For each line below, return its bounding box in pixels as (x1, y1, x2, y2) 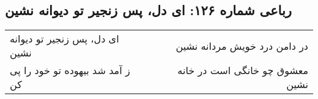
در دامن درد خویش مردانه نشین (176, 38, 308, 53)
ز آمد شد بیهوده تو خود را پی (10, 63, 130, 78)
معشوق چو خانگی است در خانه (177, 63, 308, 78)
